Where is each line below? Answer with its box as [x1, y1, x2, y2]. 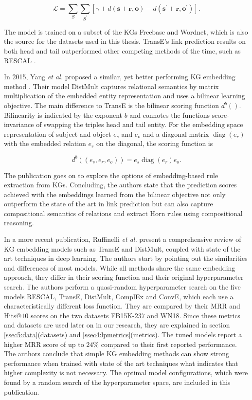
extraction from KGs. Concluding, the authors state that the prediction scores [4, 180, 237, 190]
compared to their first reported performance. [101, 339, 237, 349]
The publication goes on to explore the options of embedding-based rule [4, 170, 218, 180]
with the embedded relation [4, 138, 86, 148]
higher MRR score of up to [4, 339, 84, 349]
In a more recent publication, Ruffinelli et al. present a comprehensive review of [4, 234, 241, 244]
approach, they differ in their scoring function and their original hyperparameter [4, 272, 244, 282]
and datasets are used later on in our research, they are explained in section [4, 320, 230, 330]
